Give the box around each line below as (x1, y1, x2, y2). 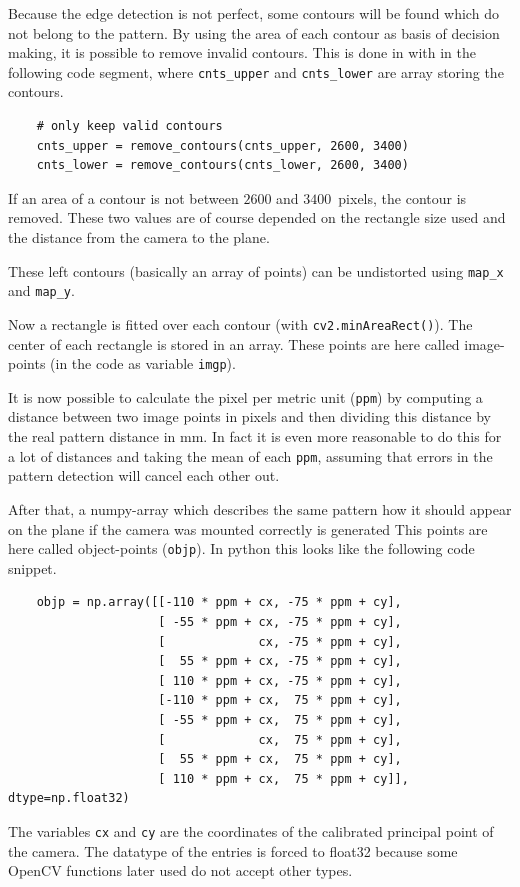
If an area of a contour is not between (8, 187, 239, 208)
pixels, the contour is (338, 187, 467, 208)
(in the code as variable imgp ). (50, 353, 236, 374)
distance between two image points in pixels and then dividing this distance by (8, 406, 491, 427)
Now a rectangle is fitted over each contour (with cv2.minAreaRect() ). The (8, 313, 473, 334)
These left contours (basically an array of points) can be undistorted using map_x (8, 260, 504, 281)
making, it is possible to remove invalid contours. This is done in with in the (8, 42, 476, 63)
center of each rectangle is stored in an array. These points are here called (8, 333, 460, 354)
